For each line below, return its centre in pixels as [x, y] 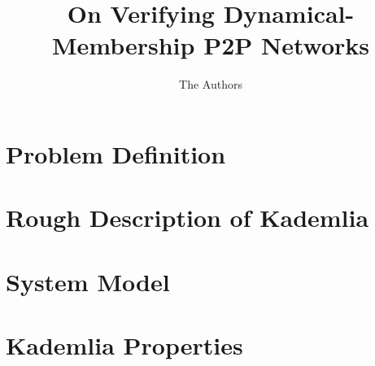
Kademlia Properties [124, 345]
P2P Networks [287, 45]
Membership [123, 45]
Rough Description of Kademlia [187, 218]
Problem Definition [116, 153]
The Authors [211, 84]
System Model [88, 281]
